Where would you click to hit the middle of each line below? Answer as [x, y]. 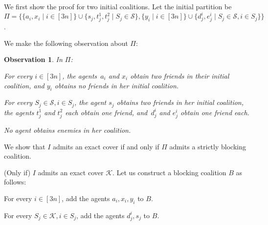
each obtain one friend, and [106, 112]
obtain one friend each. [215, 112]
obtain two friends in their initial [180, 76]
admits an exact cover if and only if [106, 146]
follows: [15, 182]
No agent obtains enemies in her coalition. [67, 130]
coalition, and [24, 85]
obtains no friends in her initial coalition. [117, 85]
